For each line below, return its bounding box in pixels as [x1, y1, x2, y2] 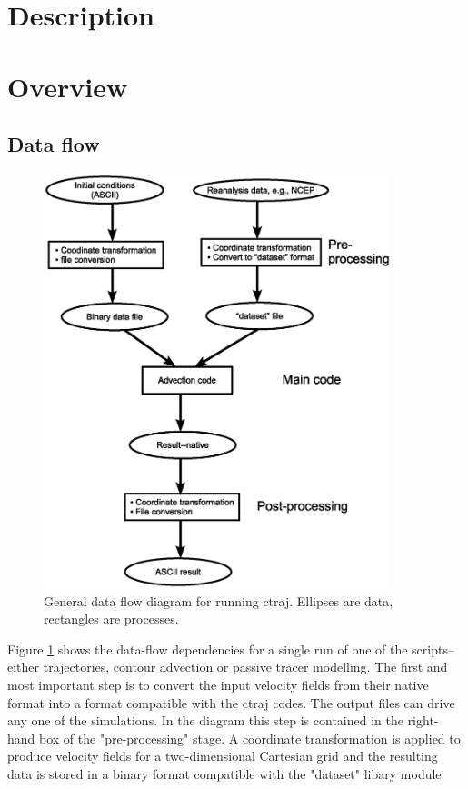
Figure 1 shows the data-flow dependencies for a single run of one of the [7, 639, 408, 658]
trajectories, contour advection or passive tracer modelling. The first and [43, 657, 448, 676]
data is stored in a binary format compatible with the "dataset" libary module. [7, 764, 445, 783]
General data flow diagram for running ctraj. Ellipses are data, [44, 591, 393, 610]
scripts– [412, 639, 454, 658]
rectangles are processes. [44, 609, 179, 628]
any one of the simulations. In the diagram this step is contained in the [7, 711, 403, 730]
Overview [7, 67, 128, 105]
